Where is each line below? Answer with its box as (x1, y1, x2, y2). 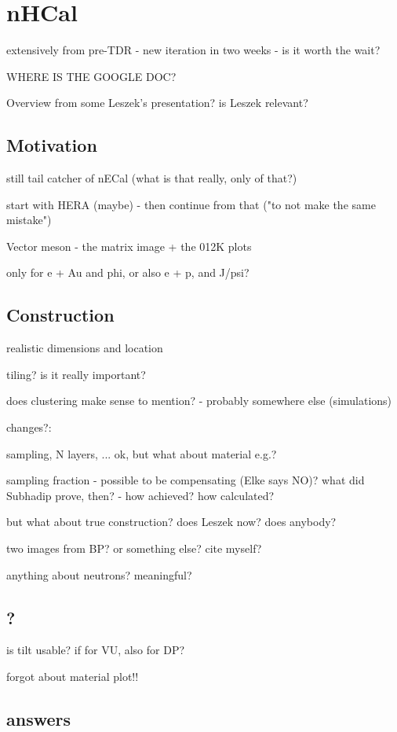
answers (6, 707, 71, 730)
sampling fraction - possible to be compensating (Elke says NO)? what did (6, 472, 365, 488)
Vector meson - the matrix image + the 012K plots (6, 237, 252, 254)
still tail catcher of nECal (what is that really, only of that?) (6, 170, 297, 186)
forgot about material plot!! (6, 668, 139, 685)
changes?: (6, 419, 52, 436)
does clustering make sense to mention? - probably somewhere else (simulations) (6, 392, 392, 409)
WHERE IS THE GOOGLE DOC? (6, 68, 177, 84)
